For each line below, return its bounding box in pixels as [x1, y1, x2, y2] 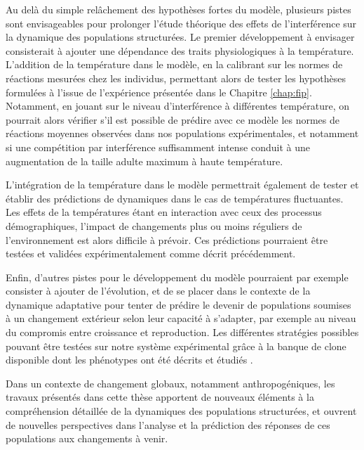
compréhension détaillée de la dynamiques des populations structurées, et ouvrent [6, 404, 357, 418]
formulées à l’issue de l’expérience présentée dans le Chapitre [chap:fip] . [6, 84, 312, 99]
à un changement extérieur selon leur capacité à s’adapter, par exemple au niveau [6, 311, 356, 326]
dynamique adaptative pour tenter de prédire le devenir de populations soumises [6, 297, 351, 311]
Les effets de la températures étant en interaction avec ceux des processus [6, 205, 322, 219]
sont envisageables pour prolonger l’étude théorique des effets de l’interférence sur [6, 15, 357, 30]
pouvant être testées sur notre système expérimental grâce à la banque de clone [6, 338, 346, 353]
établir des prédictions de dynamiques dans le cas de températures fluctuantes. [6, 191, 344, 205]
